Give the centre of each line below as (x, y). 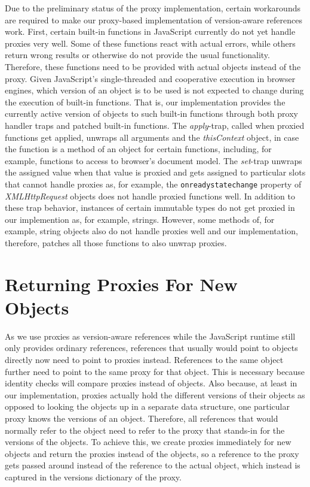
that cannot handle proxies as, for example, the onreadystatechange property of (153, 184)
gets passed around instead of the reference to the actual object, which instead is (153, 465)
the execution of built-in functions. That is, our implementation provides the (145, 102)
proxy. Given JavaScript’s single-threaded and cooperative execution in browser (150, 78)
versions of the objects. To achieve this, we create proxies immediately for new (148, 442)
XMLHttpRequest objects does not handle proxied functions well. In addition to (150, 196)
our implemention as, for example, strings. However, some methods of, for (140, 219)
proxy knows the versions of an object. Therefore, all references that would (142, 418)
